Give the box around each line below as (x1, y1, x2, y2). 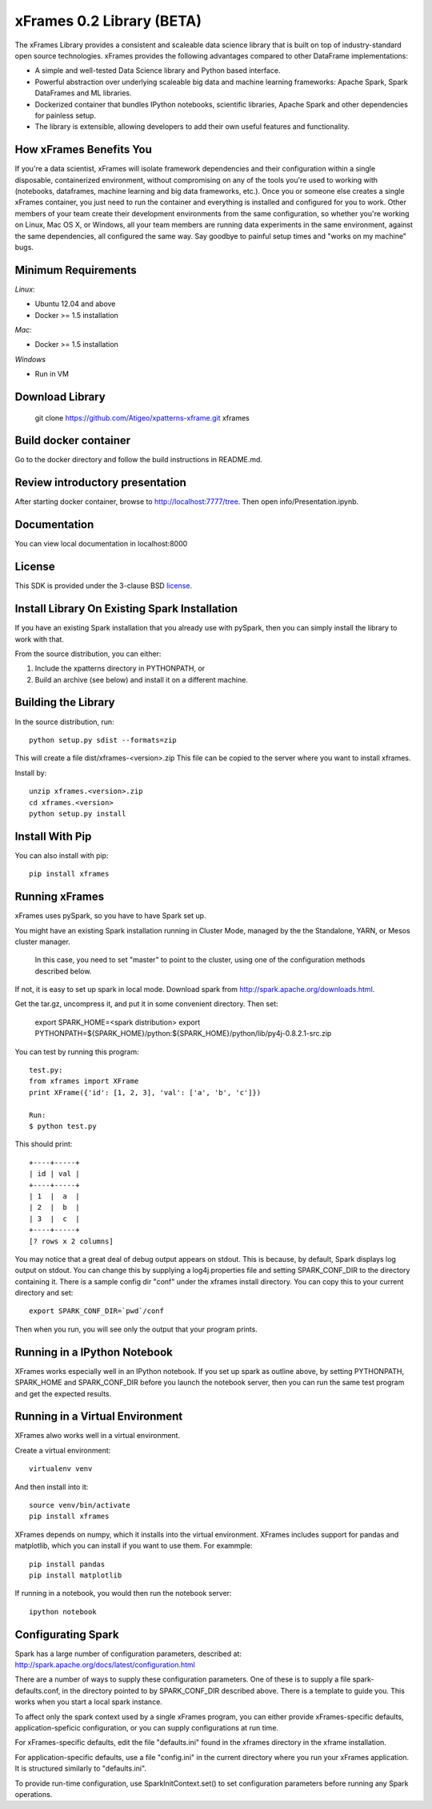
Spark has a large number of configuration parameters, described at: (14, 1649, 242, 1658)
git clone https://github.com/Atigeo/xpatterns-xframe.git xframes (34, 413, 250, 422)
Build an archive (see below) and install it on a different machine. (34, 675, 248, 684)
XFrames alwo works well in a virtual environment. (14, 1431, 180, 1440)
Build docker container (14, 433, 131, 448)
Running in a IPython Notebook (14, 1345, 174, 1359)
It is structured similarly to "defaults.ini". (14, 1763, 147, 1774)
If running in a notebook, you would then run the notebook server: (14, 1589, 232, 1598)
